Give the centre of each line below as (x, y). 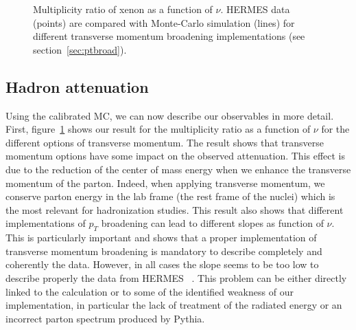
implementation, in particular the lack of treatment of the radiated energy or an (174, 305)
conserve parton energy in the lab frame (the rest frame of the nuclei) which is (170, 196)
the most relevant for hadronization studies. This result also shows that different (175, 209)
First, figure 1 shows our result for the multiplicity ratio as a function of (158, 129)
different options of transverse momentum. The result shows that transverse (165, 142)
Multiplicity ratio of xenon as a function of (123, 9)
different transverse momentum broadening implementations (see (169, 36)
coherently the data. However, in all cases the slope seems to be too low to (162, 264)
